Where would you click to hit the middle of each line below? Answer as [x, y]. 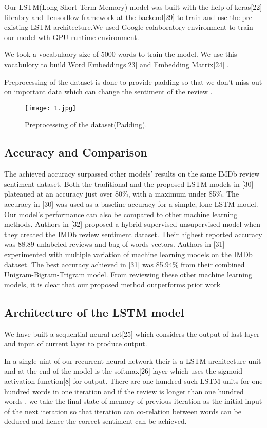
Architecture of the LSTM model [94, 312]
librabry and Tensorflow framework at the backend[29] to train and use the [122, 17]
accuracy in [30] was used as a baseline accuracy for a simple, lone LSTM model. [131, 203]
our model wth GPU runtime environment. [72, 37]
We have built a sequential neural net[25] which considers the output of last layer [132, 333]
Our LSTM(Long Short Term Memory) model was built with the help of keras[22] [133, 7]
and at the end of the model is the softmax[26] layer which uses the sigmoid [123, 371]
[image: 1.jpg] [51, 108]
